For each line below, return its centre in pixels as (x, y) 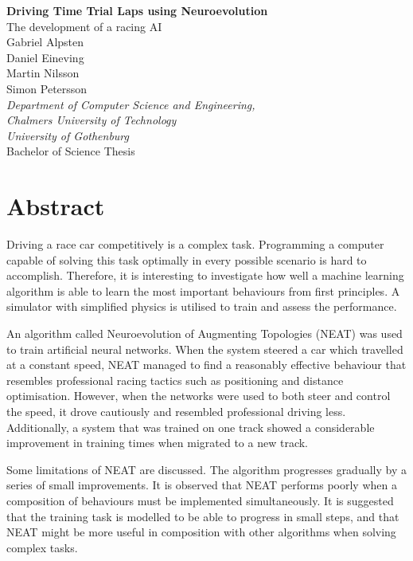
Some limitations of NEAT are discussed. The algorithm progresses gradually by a (206, 469)
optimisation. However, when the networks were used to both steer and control (199, 396)
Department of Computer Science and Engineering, (131, 104)
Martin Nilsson (43, 73)
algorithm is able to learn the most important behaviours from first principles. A (203, 290)
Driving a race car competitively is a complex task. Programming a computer (195, 244)
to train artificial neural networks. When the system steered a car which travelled (205, 349)
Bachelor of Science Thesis (71, 151)
